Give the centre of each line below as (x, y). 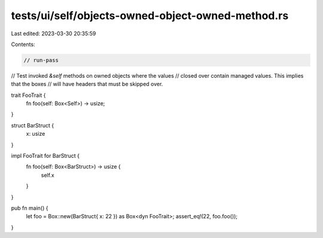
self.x (48, 175)
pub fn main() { (30, 208)
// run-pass (41, 60)
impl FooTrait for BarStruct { (45, 156)
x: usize (36, 134)
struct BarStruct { (32, 125)
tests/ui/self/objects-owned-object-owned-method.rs (150, 16)
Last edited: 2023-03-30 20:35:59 (54, 33)
